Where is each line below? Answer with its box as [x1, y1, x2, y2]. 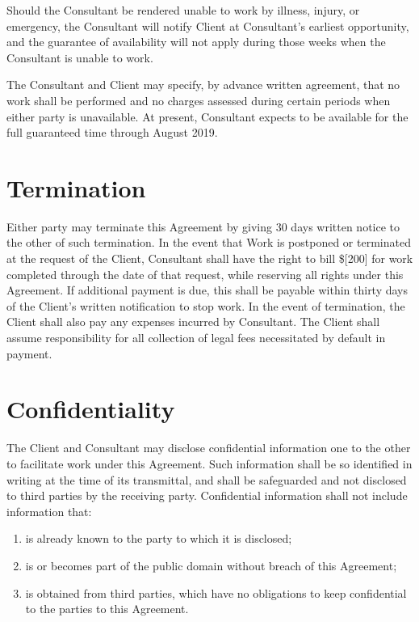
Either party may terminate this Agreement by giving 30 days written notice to [6, 218, 400, 235]
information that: [6, 502, 92, 519]
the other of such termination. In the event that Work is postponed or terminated [6, 234, 411, 251]
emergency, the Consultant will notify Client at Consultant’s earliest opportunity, [6, 17, 409, 34]
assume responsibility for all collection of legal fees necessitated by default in [6, 329, 386, 346]
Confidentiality [6, 392, 175, 425]
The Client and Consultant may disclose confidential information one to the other [6, 439, 411, 456]
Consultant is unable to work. [6, 49, 153, 66]
